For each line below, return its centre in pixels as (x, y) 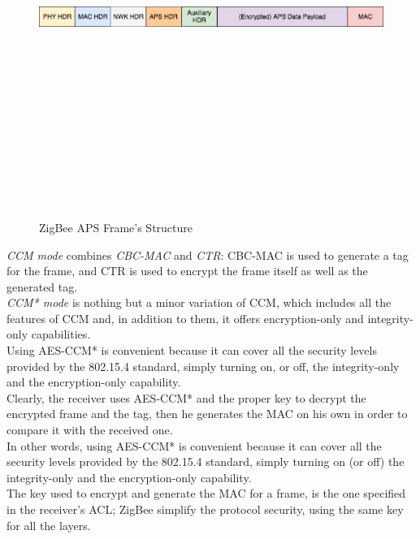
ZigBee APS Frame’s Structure (116, 227)
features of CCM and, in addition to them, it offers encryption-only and (185, 318)
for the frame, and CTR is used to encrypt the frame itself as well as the (187, 271)
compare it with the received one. (90, 430)
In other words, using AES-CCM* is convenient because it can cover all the (194, 445)
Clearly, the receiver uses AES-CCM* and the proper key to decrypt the (186, 397)
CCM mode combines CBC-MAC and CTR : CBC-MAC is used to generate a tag (208, 254)
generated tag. (42, 286)
